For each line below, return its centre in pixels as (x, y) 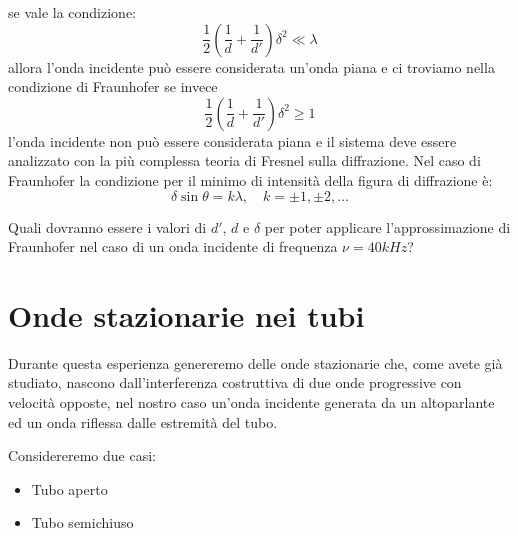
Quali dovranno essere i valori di (107, 226)
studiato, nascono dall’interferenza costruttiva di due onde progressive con (235, 382)
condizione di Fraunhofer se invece (113, 86)
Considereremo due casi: (82, 455)
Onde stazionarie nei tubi (186, 314)
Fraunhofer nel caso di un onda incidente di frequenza (173, 246)
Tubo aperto (69, 488)
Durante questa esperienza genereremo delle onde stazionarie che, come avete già (255, 362)
